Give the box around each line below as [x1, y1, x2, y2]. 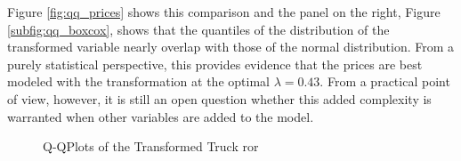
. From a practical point [319, 72, 450, 91]
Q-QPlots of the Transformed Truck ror [43, 137, 259, 156]
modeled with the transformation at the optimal [7, 72, 270, 91]
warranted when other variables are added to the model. [7, 107, 314, 125]
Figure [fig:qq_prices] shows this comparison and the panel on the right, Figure [7, 3, 441, 20]
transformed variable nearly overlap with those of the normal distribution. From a [7, 37, 455, 56]
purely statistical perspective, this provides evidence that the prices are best [7, 54, 423, 73]
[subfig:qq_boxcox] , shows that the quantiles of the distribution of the [7, 20, 390, 38]
